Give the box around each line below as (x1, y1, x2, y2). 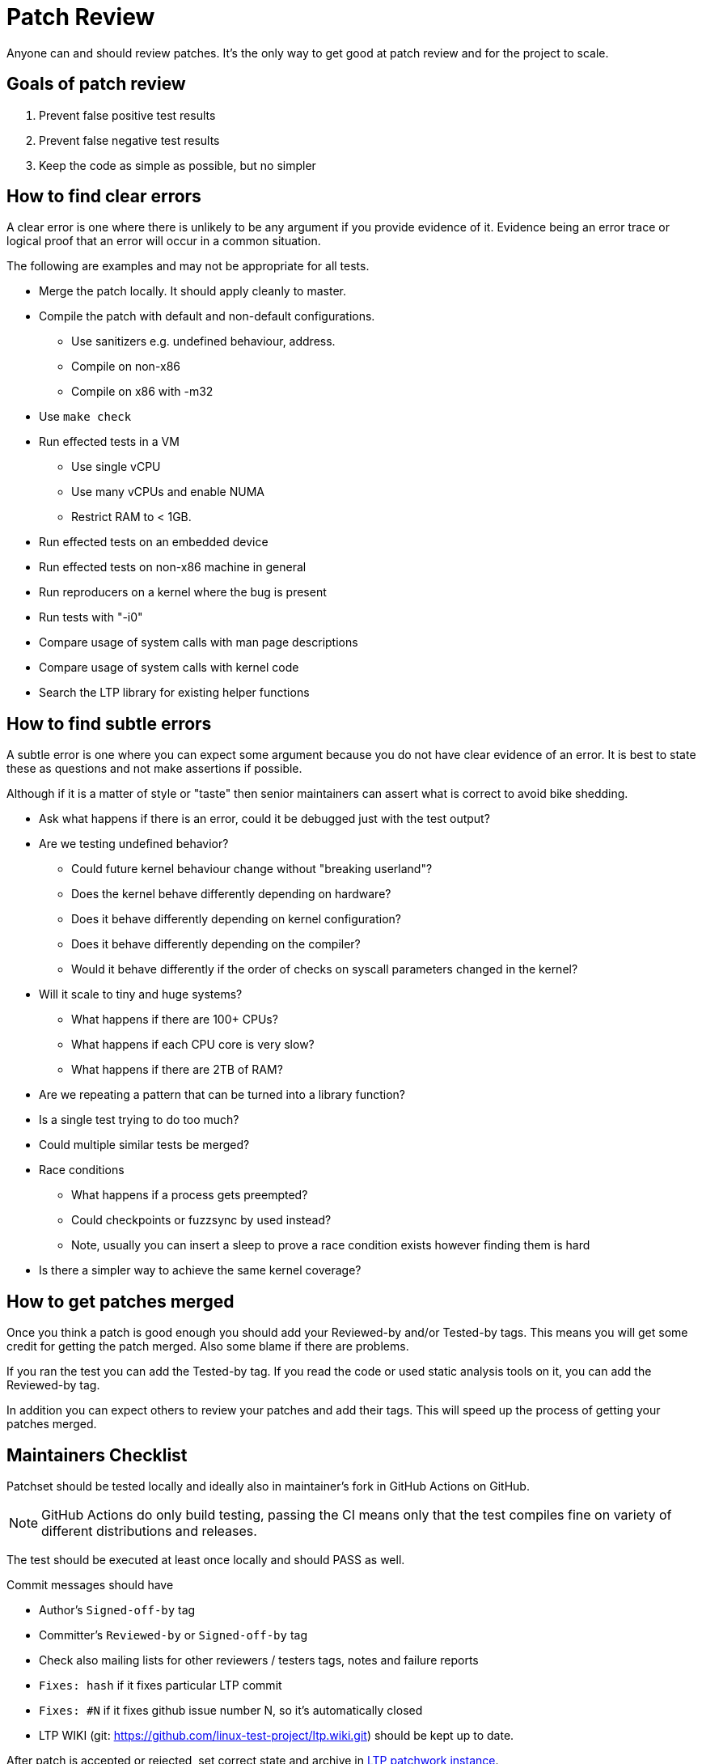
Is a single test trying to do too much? (39, 1113, 239, 1127)
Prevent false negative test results (39, 133, 220, 147)
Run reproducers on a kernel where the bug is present (39, 585, 327, 600)
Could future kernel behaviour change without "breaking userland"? (71, 862, 433, 876)
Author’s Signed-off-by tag (39, 1602, 196, 1617)
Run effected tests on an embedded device (39, 535, 269, 549)
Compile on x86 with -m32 (71, 384, 214, 399)
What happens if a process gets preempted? (71, 1188, 308, 1202)
